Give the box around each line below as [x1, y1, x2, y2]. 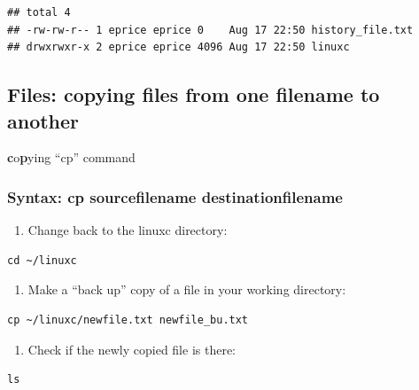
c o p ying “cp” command [7, 148, 136, 167]
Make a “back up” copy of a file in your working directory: [27, 280, 346, 299]
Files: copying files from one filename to [7, 81, 380, 108]
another [7, 106, 80, 134]
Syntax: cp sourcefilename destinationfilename [7, 185, 343, 207]
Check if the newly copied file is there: [27, 339, 237, 358]
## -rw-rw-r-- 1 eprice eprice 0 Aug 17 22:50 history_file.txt [7, 23, 414, 36]
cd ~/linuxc [7, 253, 77, 267]
